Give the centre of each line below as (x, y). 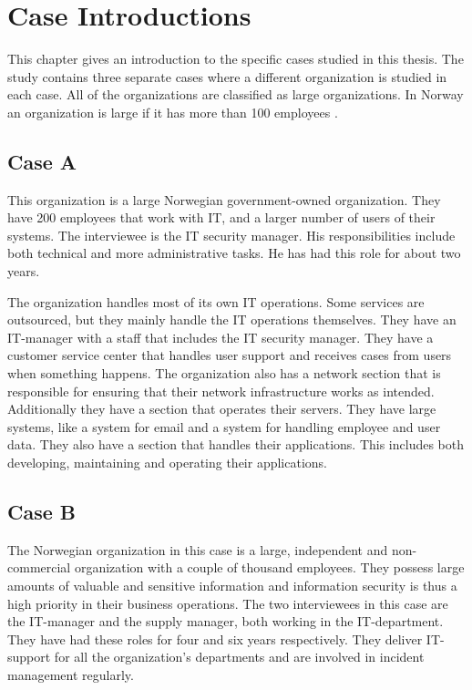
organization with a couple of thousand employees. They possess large (269, 567)
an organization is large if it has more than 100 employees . (173, 112)
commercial (39, 567)
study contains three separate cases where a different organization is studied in (227, 76)
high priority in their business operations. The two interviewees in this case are (228, 603)
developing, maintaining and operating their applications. (168, 463)
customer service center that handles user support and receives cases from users (230, 355)
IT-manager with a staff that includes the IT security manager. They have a (221, 337)
